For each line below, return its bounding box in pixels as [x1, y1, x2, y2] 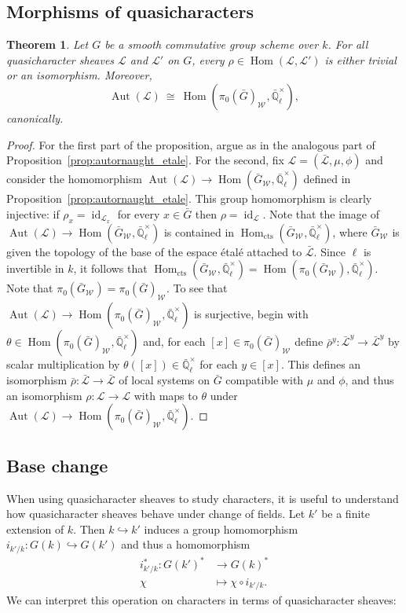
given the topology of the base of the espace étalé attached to [6, 243, 302, 259]
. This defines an [280, 356, 361, 373]
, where [332, 223, 368, 240]
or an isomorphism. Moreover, [6, 67, 152, 83]
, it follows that [73, 260, 148, 277]
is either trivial [324, 51, 397, 68]
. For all [327, 36, 368, 53]
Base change [6, 453, 108, 477]
